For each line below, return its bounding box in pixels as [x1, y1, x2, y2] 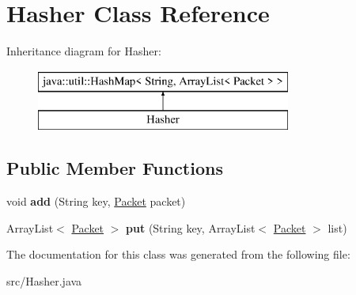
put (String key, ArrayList [126, 219, 256, 236]
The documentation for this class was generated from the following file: [6, 246, 350, 263]
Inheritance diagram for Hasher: [6, 43, 161, 59]
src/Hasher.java [6, 272, 82, 289]
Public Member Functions [6, 156, 223, 180]
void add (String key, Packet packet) [6, 193, 186, 210]
